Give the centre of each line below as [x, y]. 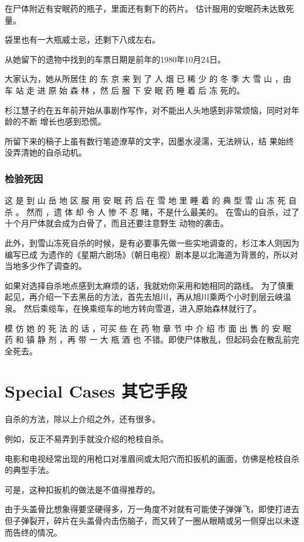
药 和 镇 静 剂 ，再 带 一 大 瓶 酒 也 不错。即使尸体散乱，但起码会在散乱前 [148, 339]
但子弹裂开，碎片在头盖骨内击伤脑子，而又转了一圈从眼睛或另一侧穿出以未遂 [152, 520]
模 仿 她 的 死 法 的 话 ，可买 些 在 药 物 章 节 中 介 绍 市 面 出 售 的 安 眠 [148, 328]
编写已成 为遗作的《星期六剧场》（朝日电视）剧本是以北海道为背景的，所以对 [151, 254]
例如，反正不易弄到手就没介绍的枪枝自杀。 [87, 439]
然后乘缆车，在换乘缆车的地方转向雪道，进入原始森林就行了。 [142, 308]
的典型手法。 [29, 470]
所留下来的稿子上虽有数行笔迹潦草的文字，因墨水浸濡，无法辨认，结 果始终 [149, 141]
